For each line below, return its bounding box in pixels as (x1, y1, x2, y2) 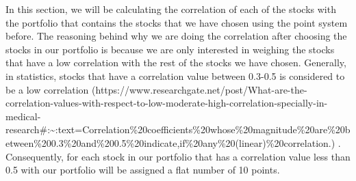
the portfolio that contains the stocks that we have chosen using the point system (5, 15, 348, 29)
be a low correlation (5, 82, 89, 96)
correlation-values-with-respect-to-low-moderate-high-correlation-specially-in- (5, 96, 328, 110)
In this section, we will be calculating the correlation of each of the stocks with (5, 2, 336, 16)
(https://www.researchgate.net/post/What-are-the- (92, 82, 307, 96)
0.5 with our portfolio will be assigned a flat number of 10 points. (5, 163, 280, 177)
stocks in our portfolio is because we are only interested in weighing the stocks (5, 42, 335, 56)
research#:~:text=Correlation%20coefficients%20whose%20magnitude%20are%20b (5, 122, 351, 137)
